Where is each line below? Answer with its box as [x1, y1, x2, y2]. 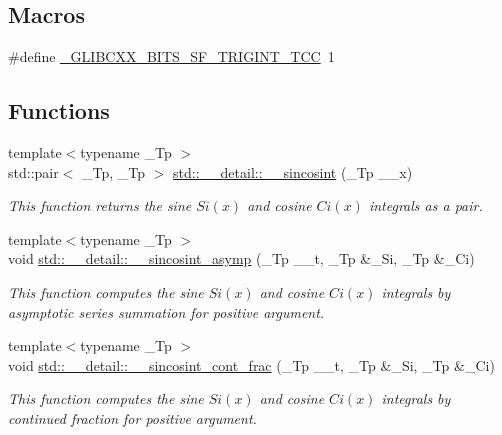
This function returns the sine [8, 195, 192, 216]
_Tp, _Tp [82, 161, 146, 182]
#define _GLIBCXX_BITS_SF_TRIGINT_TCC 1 [8, 46, 335, 67]
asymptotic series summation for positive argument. [8, 301, 325, 322]
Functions [8, 95, 110, 126]
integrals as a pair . [368, 195, 483, 216]
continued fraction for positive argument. [8, 407, 257, 428]
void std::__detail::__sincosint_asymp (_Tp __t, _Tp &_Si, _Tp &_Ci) [8, 248, 475, 269]
